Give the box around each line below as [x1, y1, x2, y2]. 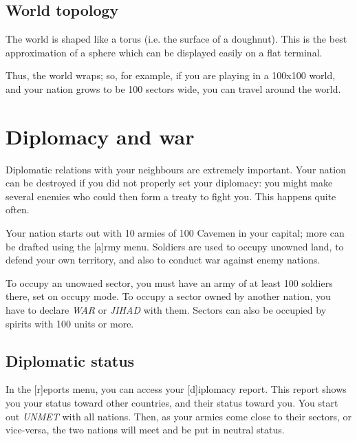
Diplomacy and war [6, 122, 195, 150]
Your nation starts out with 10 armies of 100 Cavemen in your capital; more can [6, 226, 345, 240]
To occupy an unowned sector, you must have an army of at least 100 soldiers [6, 275, 333, 290]
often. [6, 202, 30, 217]
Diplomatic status [6, 349, 135, 371]
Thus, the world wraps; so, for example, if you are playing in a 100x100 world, [6, 68, 336, 83]
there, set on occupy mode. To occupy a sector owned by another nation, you [6, 289, 331, 303]
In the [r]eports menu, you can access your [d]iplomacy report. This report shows [6, 382, 347, 396]
